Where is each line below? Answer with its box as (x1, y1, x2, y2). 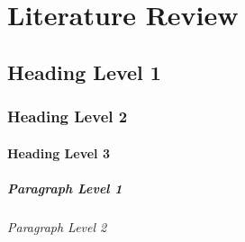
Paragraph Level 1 (7, 178, 122, 197)
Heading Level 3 (7, 143, 110, 162)
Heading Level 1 (7, 58, 161, 85)
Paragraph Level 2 (7, 217, 107, 236)
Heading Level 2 (7, 105, 128, 128)
